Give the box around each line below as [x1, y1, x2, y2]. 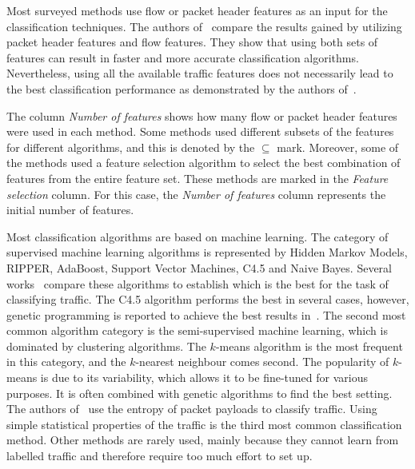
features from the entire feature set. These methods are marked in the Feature [6, 169, 389, 186]
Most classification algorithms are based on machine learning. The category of [6, 228, 389, 244]
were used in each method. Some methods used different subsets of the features [6, 123, 394, 140]
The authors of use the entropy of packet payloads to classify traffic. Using [6, 400, 377, 417]
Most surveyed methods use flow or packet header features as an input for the [6, 2, 388, 18]
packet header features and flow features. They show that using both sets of [6, 34, 378, 50]
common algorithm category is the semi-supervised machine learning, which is [6, 322, 388, 339]
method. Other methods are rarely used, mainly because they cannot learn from [6, 431, 399, 448]
